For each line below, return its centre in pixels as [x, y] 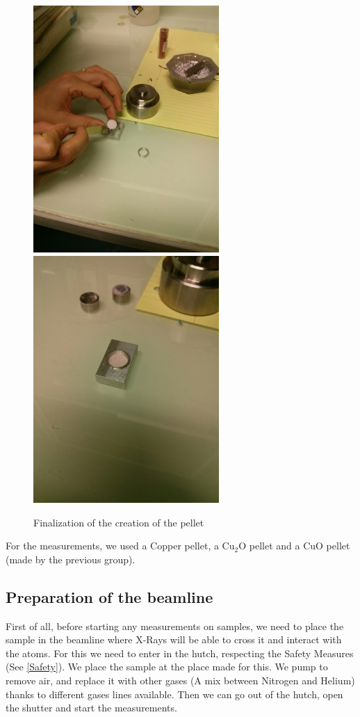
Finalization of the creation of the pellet [119, 522]
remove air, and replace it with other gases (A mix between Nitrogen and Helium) [180, 680]
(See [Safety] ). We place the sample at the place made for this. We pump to [167, 667]
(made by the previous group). [71, 559]
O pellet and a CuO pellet [294, 546]
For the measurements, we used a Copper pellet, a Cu [120, 546]
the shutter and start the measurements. [91, 708]
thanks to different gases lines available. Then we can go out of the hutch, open [174, 694]
